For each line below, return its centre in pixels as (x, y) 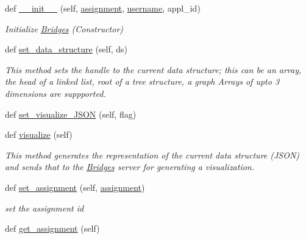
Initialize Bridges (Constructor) (64, 28)
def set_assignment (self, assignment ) (75, 187)
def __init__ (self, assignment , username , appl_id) (103, 8)
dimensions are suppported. (55, 93)
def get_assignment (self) (52, 228)
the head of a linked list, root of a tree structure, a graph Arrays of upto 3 (142, 81)
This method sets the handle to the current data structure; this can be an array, (153, 69)
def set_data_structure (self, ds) (66, 49)
